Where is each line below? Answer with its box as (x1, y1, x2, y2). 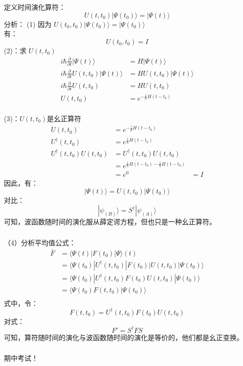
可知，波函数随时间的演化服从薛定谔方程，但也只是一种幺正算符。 (4, 216, 216, 227)
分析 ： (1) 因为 (4, 19, 52, 29)
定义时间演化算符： (4, 1, 66, 12)
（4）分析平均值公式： (4, 237, 76, 247)
